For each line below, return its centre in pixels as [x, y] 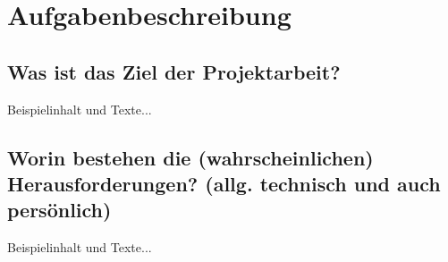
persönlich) [59, 210]
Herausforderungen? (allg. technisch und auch [224, 183]
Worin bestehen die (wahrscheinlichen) [190, 157]
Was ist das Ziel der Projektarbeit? [174, 71]
